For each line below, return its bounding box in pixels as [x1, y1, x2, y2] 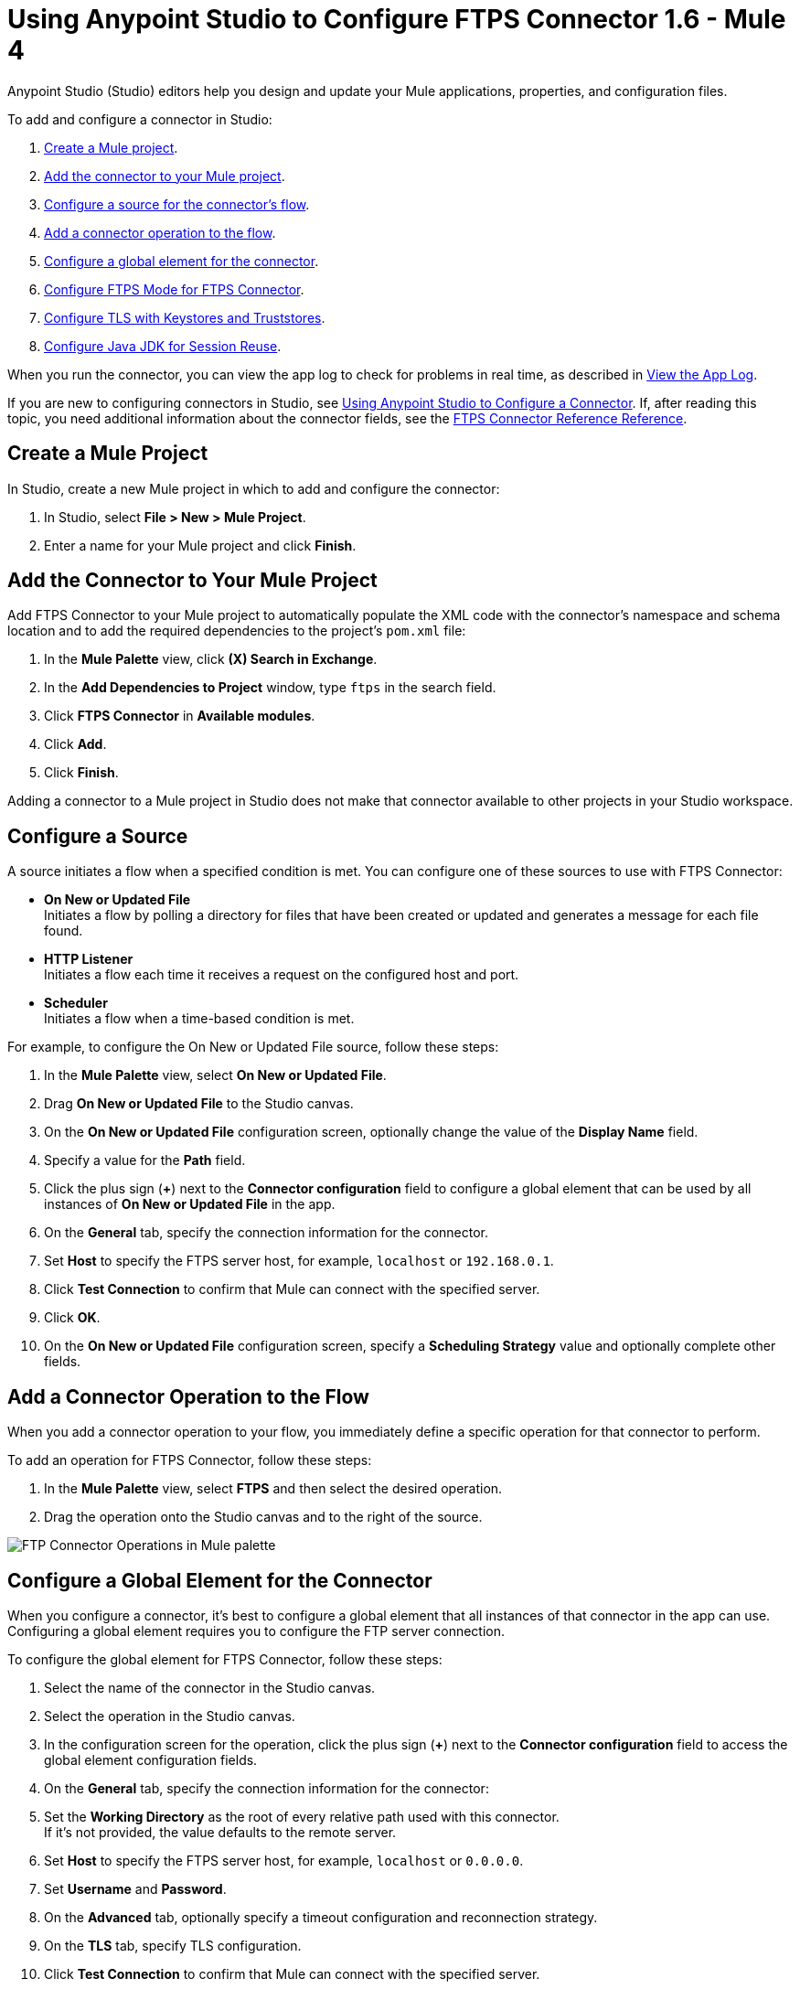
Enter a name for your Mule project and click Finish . [44, 537, 357, 553]
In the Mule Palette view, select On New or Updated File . [44, 1067, 387, 1084]
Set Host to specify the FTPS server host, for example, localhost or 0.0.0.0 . [44, 1852, 524, 1868]
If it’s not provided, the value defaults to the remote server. [44, 1823, 397, 1840]
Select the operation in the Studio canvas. [44, 1707, 295, 1724]
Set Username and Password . [44, 1880, 227, 1897]
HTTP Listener [44, 951, 133, 968]
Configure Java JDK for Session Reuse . [44, 337, 282, 354]
